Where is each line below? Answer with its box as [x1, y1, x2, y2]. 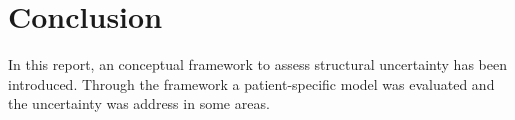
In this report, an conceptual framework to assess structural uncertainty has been [8, 54, 507, 75]
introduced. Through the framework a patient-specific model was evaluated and [8, 73, 495, 94]
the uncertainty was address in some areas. [8, 93, 270, 114]
